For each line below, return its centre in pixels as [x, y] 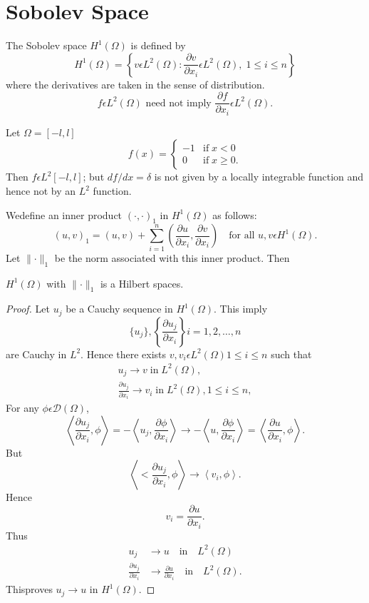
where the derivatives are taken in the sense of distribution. [135, 84]
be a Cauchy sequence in [119, 309]
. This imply [240, 309]
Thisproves [29, 589]
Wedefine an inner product [64, 214]
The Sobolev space [46, 45]
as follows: [235, 214]
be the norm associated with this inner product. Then [172, 257]
